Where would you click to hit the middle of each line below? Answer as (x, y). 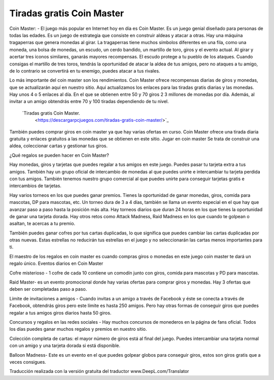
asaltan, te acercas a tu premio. (42, 224)
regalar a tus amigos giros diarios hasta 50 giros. (60, 313)
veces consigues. (28, 362)
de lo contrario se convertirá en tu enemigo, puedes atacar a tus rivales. (85, 71)
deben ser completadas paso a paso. (48, 289)
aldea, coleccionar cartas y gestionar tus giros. (59, 146)
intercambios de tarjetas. (36, 186)
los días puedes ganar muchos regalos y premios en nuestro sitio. (78, 329)
